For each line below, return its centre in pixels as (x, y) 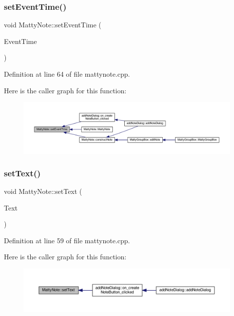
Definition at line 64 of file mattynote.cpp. (67, 74)
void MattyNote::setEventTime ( (53, 25)
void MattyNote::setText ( (43, 191)
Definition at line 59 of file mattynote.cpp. (67, 240)
